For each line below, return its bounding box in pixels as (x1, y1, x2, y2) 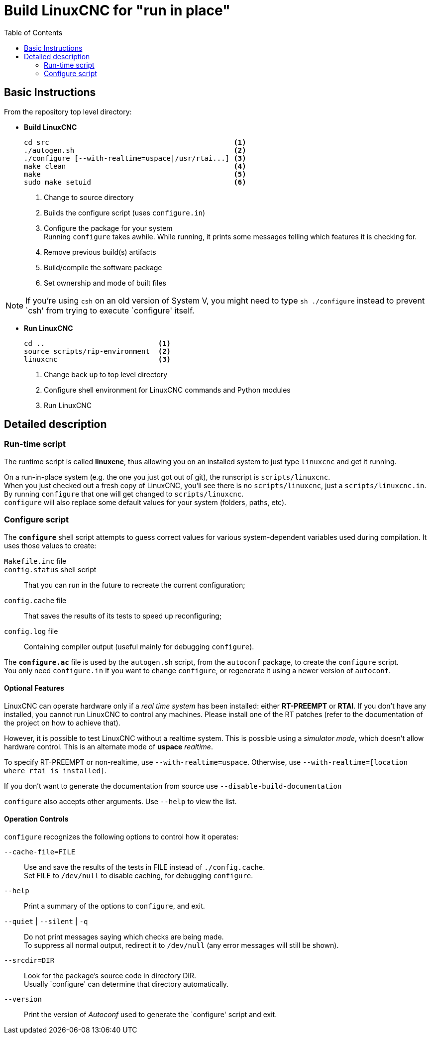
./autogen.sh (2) (24, 146, 246, 154)
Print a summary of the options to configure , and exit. (24, 902, 205, 910)
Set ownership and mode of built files (44, 278, 166, 287)
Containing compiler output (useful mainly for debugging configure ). (24, 642, 254, 651)
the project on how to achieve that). (4, 718, 120, 727)
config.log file (4, 626, 58, 635)
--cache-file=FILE (4, 848, 76, 856)
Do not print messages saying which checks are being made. (24, 933, 224, 941)
